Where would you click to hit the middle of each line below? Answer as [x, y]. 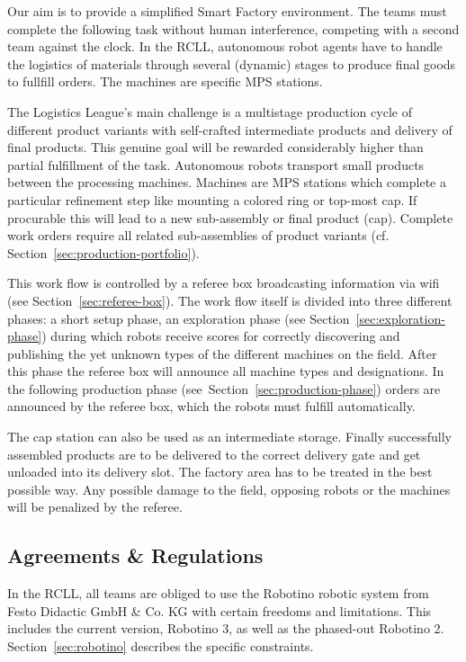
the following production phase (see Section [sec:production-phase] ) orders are [224, 388]
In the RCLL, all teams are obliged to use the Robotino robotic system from [218, 593]
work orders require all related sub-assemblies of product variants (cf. [198, 235]
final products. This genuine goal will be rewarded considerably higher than [215, 147]
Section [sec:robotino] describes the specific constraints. [161, 646]
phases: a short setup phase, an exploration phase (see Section [179, 318]
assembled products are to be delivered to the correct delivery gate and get [214, 454]
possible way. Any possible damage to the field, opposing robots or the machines [229, 489]
